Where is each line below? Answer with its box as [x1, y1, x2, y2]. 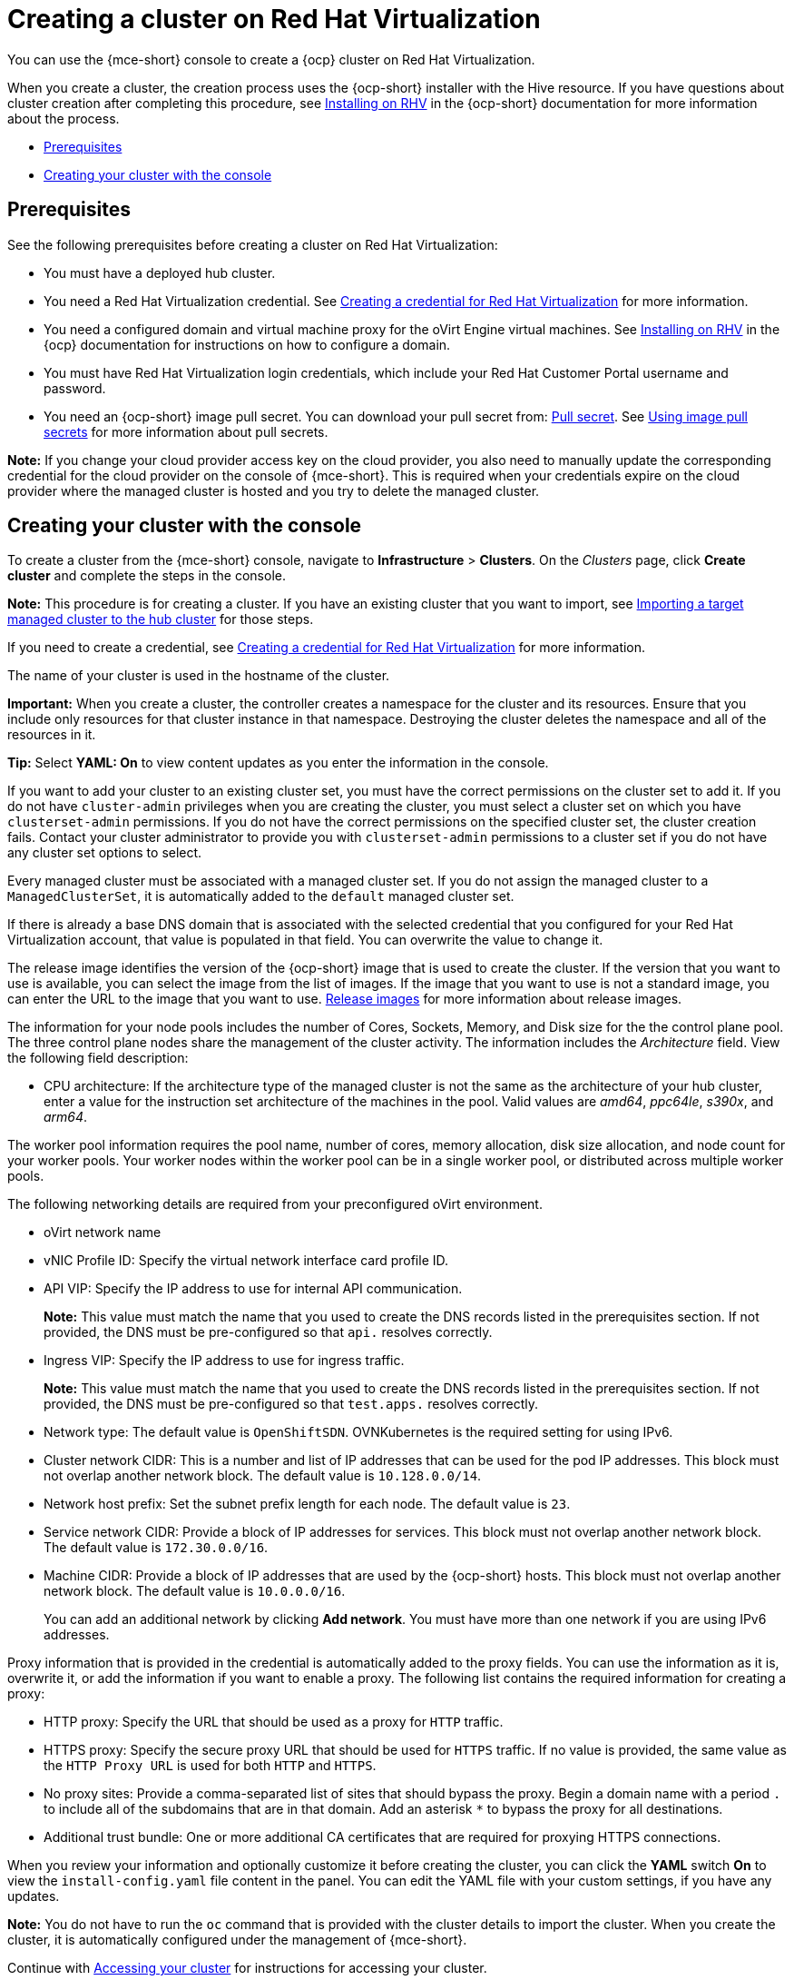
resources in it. [7, 727, 96, 743]
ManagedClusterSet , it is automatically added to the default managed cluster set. [7, 888, 515, 905]
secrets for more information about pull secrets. [44, 423, 328, 440]
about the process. [7, 110, 120, 126]
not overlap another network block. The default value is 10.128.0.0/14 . [44, 1468, 482, 1484]
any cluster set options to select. [7, 845, 202, 861]
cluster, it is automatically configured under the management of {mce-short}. [7, 1932, 467, 1948]
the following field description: [7, 1050, 189, 1066]
